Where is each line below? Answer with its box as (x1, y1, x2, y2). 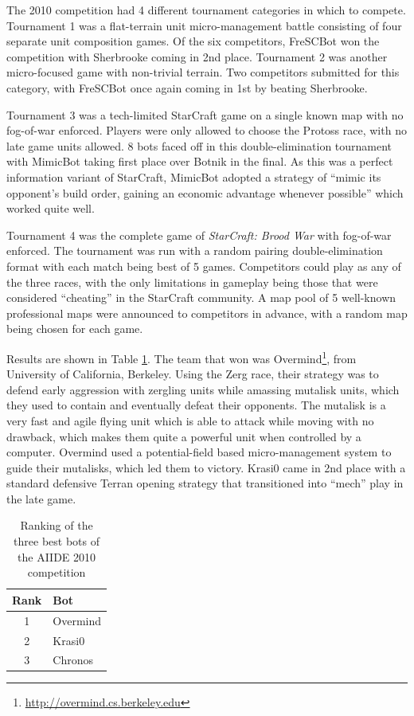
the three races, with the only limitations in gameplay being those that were (6, 273, 378, 290)
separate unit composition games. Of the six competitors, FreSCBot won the (6, 33, 380, 49)
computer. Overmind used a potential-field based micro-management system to (6, 444, 392, 460)
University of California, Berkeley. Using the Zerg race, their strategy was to (6, 366, 379, 382)
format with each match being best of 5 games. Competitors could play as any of (6, 257, 401, 274)
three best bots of (14, 533, 100, 550)
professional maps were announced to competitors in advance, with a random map (6, 304, 408, 321)
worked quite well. (6, 200, 95, 217)
